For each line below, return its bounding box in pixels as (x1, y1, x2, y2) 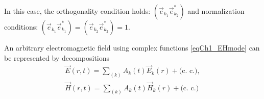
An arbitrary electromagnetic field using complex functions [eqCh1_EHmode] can (4, 42, 260, 53)
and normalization (187, 6, 245, 16)
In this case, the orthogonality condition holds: (4, 6, 151, 16)
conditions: (4, 21, 38, 32)
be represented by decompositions (4, 52, 110, 63)
